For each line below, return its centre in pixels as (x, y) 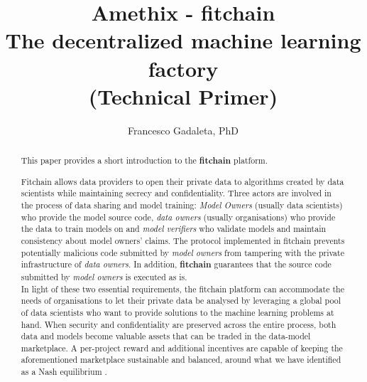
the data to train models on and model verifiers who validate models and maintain (174, 229)
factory (183, 68)
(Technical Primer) (183, 96)
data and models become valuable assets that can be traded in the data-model (166, 336)
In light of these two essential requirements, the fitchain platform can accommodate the (182, 288)
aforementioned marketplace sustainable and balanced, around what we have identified (181, 360)
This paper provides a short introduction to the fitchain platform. (144, 161)
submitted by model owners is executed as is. (104, 276)
